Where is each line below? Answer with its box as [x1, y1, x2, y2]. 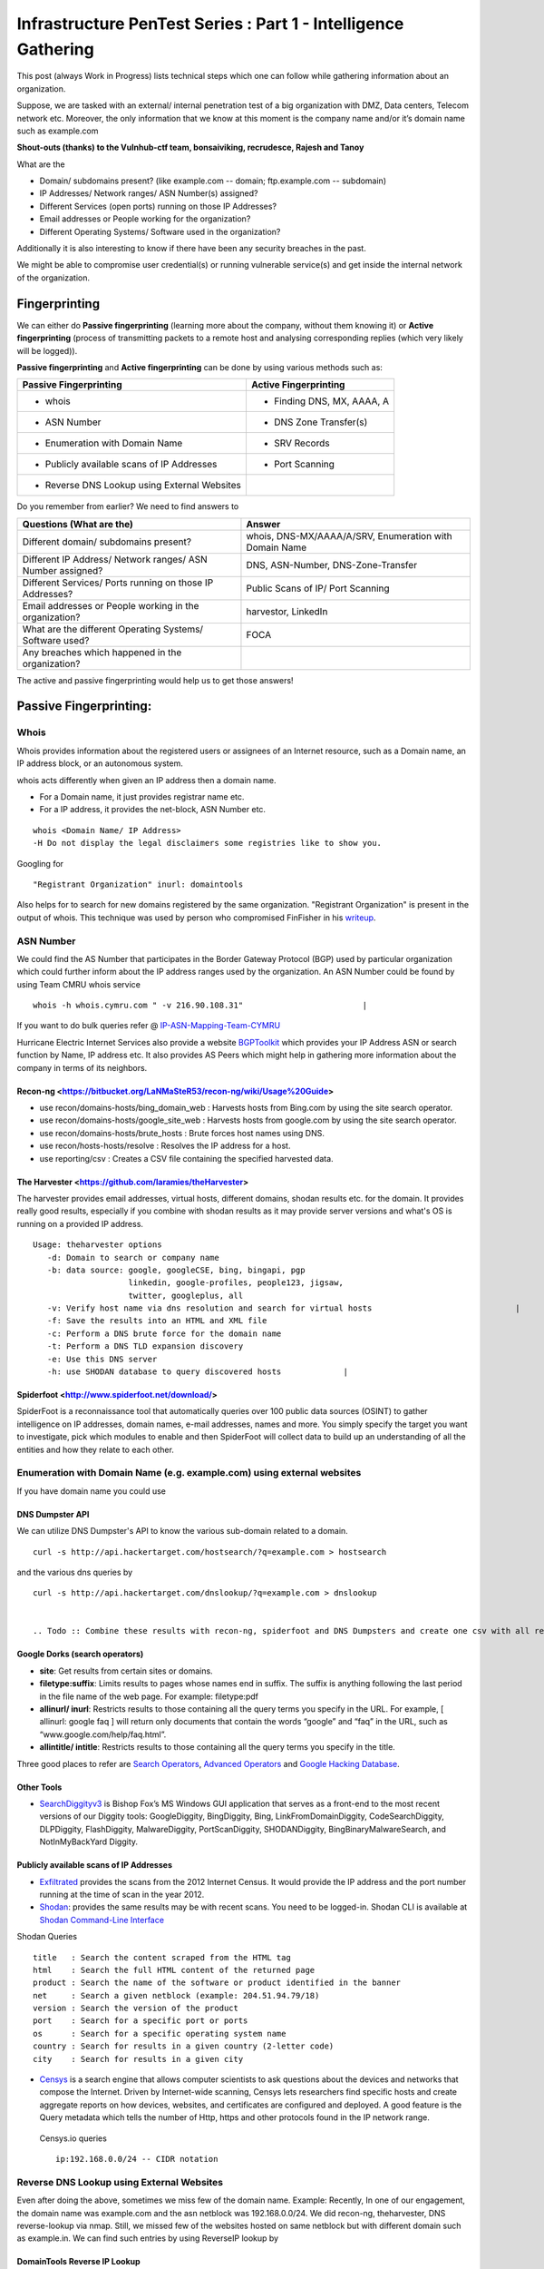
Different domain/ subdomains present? [22, 535, 192, 548]
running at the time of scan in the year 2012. [39, 1889, 205, 1900]
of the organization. [16, 272, 91, 283]
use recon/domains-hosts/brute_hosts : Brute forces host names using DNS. [39, 1127, 325, 1138]
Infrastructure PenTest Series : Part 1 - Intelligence [16, 14, 404, 34]
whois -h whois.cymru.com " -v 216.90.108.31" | [33, 1000, 368, 1011]
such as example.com [16, 125, 99, 136]
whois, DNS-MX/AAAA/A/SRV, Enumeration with [246, 529, 452, 542]
